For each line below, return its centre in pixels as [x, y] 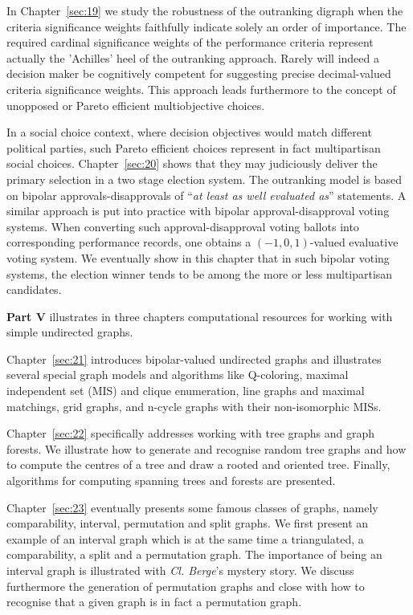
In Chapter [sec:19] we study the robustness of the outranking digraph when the [205, 10]
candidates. [34, 289]
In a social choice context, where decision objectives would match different [189, 132]
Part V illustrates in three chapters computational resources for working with [200, 316]
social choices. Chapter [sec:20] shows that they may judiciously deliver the [192, 163]
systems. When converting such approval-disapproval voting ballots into [183, 226]
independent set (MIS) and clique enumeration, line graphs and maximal [186, 391]
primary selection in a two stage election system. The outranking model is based [204, 179]
